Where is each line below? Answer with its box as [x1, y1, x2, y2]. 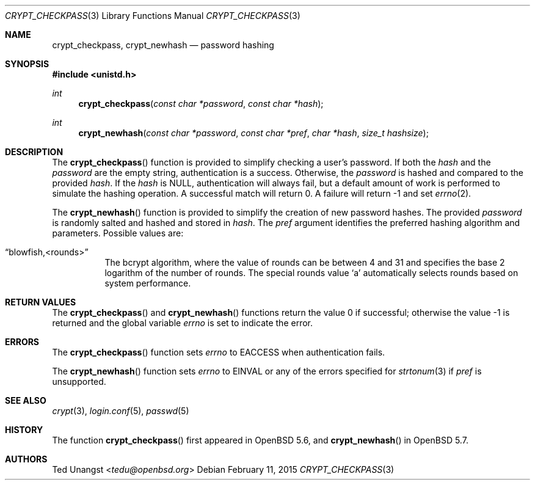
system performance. [104, 278, 191, 288]
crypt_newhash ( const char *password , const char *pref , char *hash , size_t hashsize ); [78, 128, 429, 138]
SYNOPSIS [5, 59, 49, 69]
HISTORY [5, 425, 43, 435]
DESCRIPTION [5, 147, 64, 157]
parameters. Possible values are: [52, 228, 184, 238]
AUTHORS [5, 454, 48, 464]
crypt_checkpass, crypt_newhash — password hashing [52, 40, 274, 50]
